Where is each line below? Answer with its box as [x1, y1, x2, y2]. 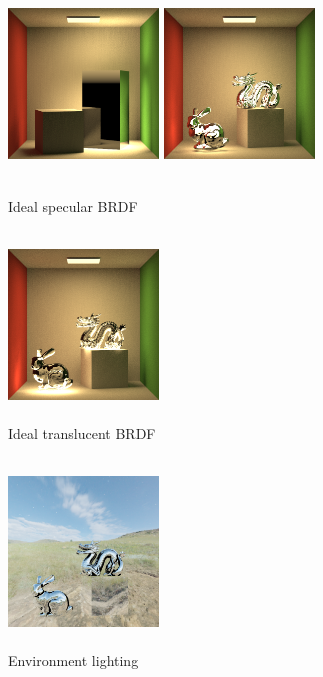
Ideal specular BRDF [8, 195, 138, 216]
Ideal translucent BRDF [8, 422, 156, 443]
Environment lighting [8, 649, 139, 670]
